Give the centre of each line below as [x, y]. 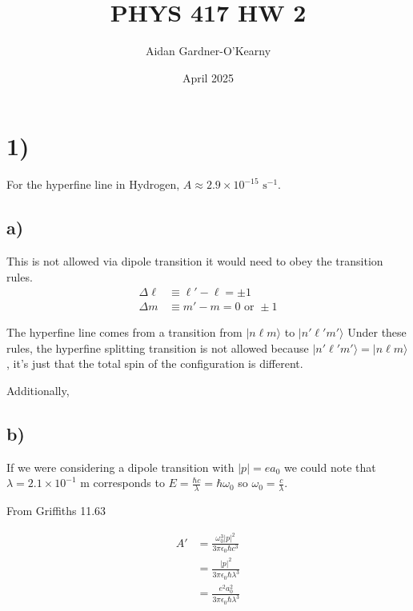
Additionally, [38, 391]
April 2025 [208, 77]
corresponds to [129, 483]
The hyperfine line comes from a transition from [124, 332]
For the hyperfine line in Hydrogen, [93, 184]
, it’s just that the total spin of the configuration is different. [155, 363]
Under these [377, 332]
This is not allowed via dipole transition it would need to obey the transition [195, 261]
